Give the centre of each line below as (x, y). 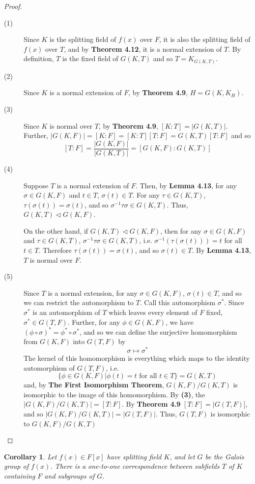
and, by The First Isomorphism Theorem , (94, 385)
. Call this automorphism (178, 302)
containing (20, 475)
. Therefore (55, 250)
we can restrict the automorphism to (79, 302)
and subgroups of (70, 475)
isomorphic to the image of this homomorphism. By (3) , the (114, 394)
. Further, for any (94, 322)
